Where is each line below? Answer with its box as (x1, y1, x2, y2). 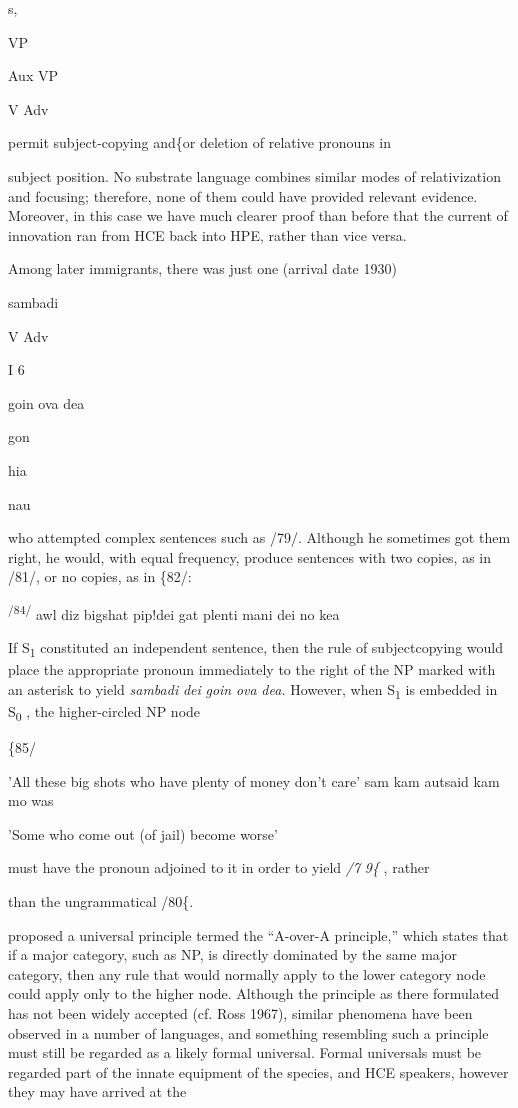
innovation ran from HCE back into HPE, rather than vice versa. (8, 224, 407, 245)
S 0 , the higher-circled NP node (8, 700, 201, 724)
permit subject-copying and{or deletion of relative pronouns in (8, 132, 392, 153)
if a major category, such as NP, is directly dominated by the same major (8, 944, 458, 965)
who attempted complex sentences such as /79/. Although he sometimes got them (8, 527, 511, 548)
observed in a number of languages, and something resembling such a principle (8, 1022, 489, 1043)
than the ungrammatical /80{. (8, 891, 194, 912)
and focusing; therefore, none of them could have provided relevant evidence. (8, 185, 478, 206)
